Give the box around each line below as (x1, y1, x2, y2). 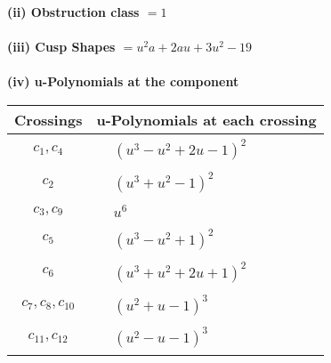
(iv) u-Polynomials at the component (7, 72, 239, 91)
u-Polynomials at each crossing (96, 109, 317, 130)
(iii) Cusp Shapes (7, 37, 116, 56)
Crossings (14, 109, 83, 130)
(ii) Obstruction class (7, 3, 140, 20)
